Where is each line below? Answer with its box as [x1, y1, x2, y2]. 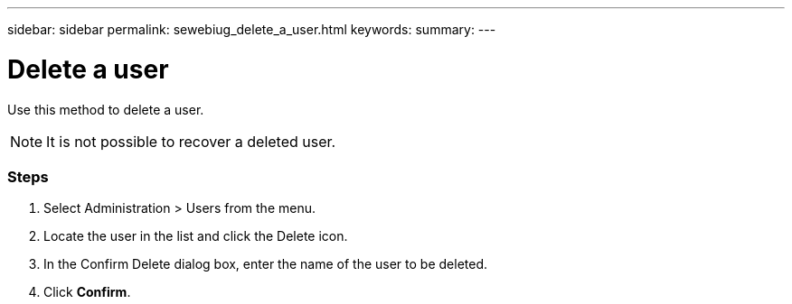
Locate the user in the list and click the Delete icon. [43, 228, 348, 244]
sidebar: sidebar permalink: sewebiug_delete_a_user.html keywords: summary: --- [7, 22, 496, 37]
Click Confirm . [43, 284, 131, 300]
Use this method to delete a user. [7, 101, 204, 117]
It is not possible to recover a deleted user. [46, 132, 336, 151]
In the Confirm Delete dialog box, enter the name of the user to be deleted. [43, 256, 487, 272]
